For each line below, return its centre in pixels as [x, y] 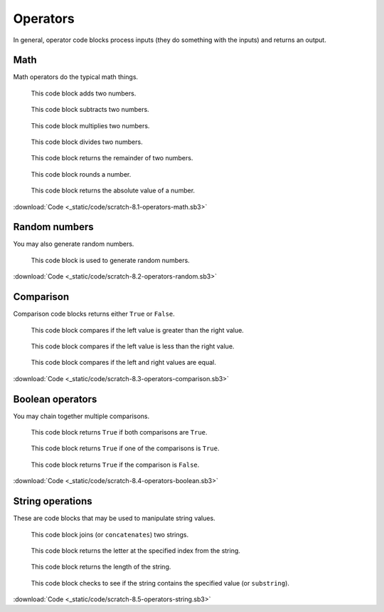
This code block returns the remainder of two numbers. [112, 158]
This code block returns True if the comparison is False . [115, 465]
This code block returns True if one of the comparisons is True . [125, 448]
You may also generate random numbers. [74, 244]
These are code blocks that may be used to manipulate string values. [114, 518]
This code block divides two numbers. [87, 142]
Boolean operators [55, 399]
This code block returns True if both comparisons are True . [119, 432]
